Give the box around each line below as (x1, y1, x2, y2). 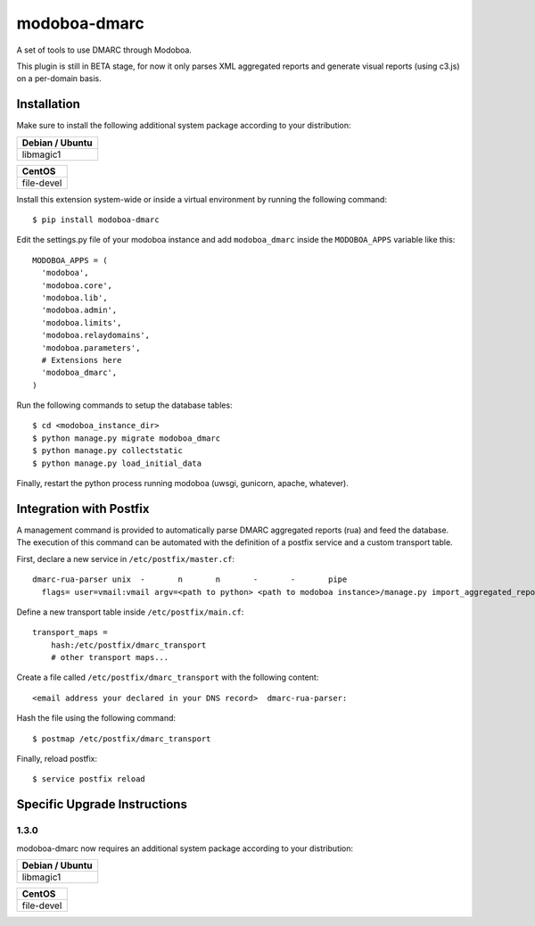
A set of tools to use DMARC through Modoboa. (16, 45, 192, 55)
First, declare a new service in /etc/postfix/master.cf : (16, 553, 235, 564)
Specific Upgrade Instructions (16, 797, 187, 812)
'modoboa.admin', (41, 305, 118, 316)
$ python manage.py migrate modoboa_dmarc (32, 433, 221, 443)
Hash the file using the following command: (16, 713, 177, 723)
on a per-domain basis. (16, 73, 102, 84)
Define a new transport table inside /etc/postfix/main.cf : (16, 607, 244, 617)
